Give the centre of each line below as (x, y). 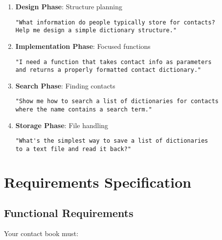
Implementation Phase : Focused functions (83, 46)
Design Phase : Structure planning (69, 6)
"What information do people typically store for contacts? (115, 22)
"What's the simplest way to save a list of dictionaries (112, 141)
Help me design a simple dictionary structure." (96, 31)
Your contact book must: (41, 233)
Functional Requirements (69, 213)
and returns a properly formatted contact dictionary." (108, 70)
